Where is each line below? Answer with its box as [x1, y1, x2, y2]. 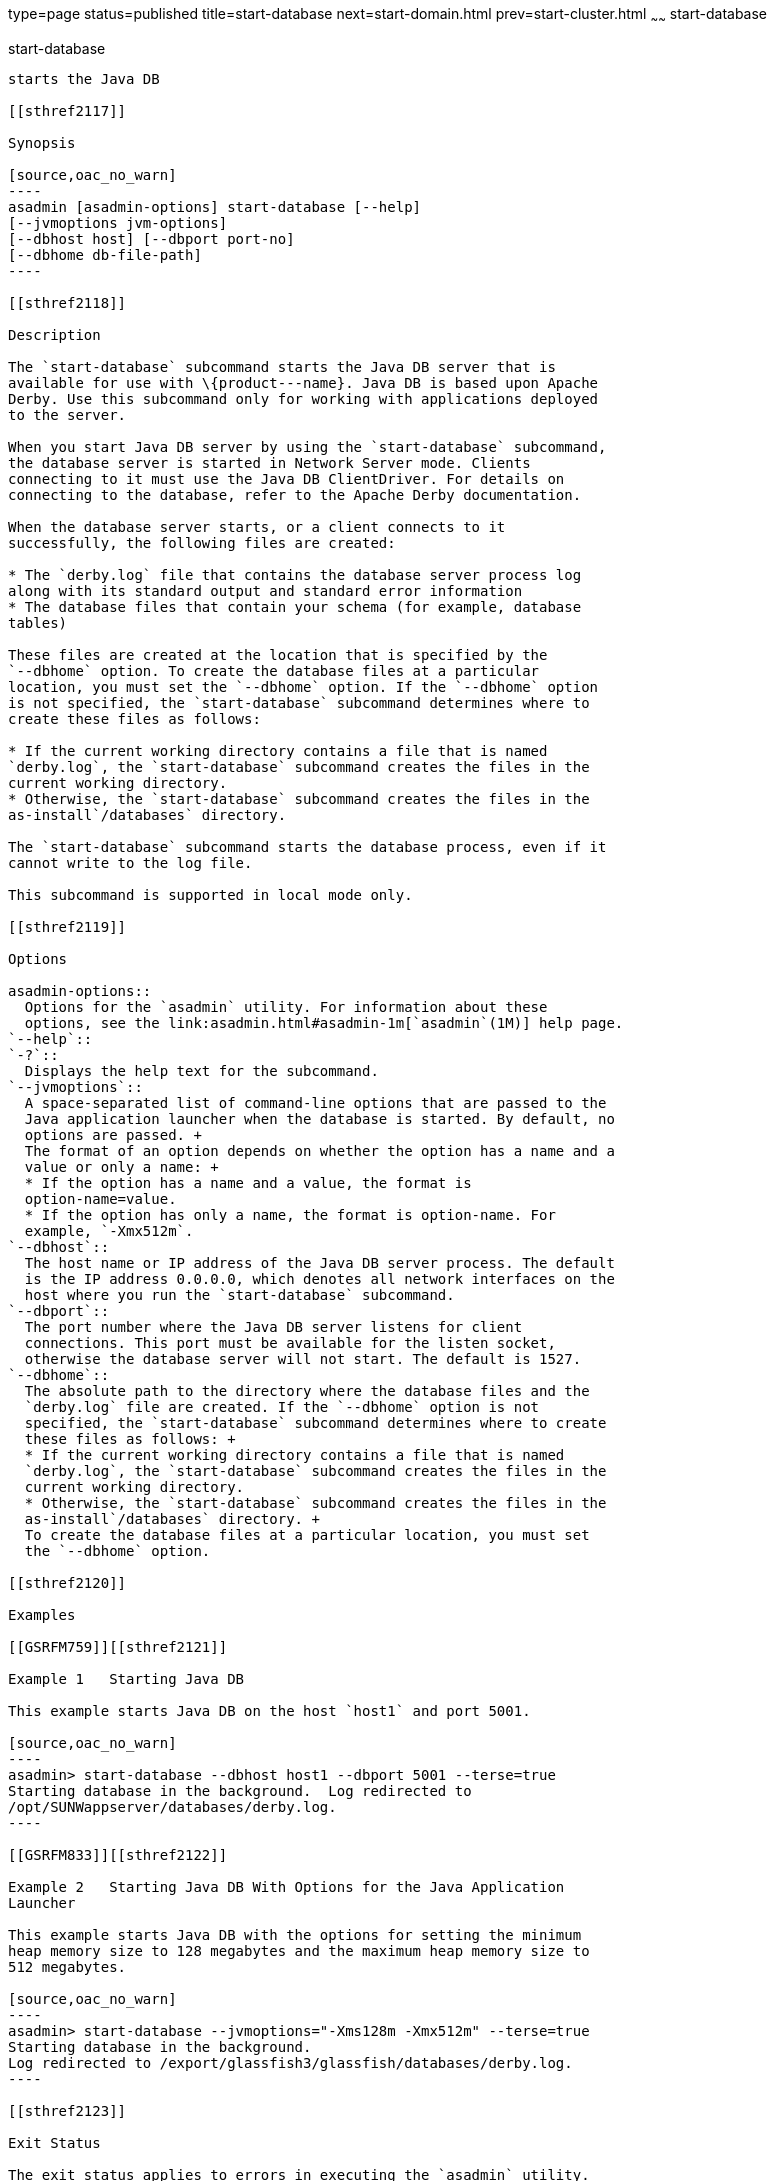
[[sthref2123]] [8, 2102, 127, 2119]
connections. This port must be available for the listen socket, [24, 1334, 556, 1351]
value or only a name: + [24, 1158, 219, 1175]
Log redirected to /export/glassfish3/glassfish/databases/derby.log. [8, 2054, 573, 2071]
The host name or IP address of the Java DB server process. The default [24, 1254, 615, 1271]
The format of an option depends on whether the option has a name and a [24, 1142, 615, 1159]
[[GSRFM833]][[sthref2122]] [8, 1846, 228, 1863]
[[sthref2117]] [8, 102, 127, 119]
